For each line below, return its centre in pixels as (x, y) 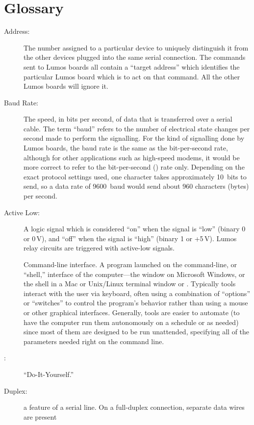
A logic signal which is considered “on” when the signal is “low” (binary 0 (135, 229)
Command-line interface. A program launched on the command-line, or (130, 264)
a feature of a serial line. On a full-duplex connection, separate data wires (134, 407)
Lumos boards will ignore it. (66, 86)
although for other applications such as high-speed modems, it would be (132, 157)
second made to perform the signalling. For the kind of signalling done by (134, 138)
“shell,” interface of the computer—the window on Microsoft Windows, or (134, 274)
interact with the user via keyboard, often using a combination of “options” (137, 293)
